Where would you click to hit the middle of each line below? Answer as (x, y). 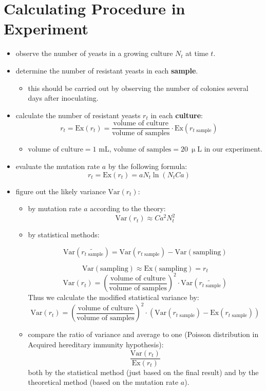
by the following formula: (148, 166)
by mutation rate (55, 208)
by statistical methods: (64, 235)
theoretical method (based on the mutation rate (103, 382)
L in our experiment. (230, 149)
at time (197, 53)
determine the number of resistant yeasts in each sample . (107, 70)
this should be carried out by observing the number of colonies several (138, 88)
